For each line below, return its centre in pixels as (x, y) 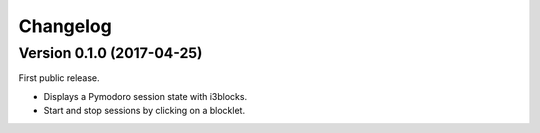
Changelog (65, 26)
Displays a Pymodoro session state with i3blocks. (145, 96)
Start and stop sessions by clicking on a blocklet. (144, 111)
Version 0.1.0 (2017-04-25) (110, 53)
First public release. (59, 78)
